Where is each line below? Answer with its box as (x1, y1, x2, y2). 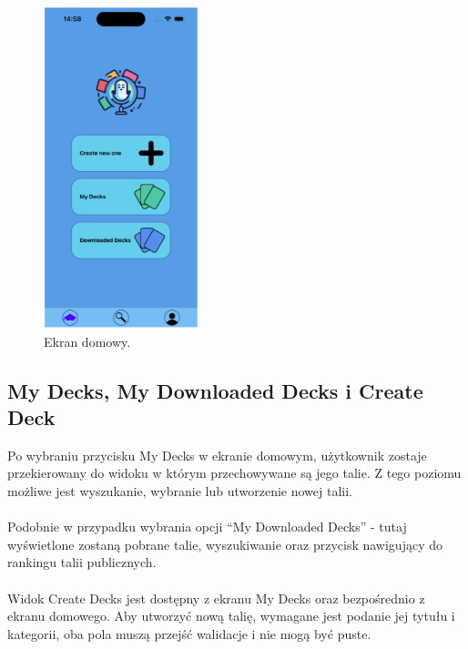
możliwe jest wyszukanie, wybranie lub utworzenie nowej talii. (7, 481, 352, 500)
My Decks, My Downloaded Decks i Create (7, 376, 423, 404)
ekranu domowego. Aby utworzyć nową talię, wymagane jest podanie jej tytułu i (7, 606, 455, 625)
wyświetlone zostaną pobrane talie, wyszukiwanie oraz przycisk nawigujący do (7, 534, 443, 553)
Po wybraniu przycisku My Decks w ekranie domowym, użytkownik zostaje (7, 445, 427, 464)
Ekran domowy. (44, 331, 131, 350)
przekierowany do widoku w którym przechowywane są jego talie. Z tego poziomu (7, 463, 462, 482)
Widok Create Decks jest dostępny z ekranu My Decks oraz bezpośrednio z (7, 588, 425, 607)
